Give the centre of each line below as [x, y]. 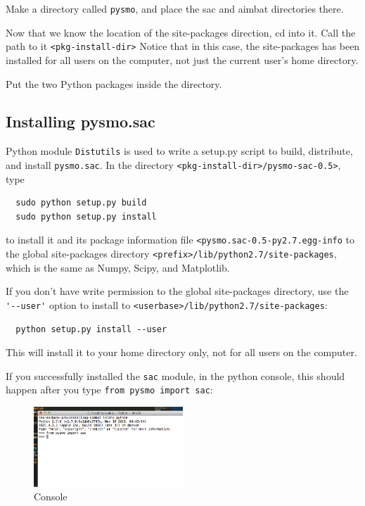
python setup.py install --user [91, 329]
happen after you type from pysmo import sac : [109, 390]
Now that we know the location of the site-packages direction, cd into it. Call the [181, 32]
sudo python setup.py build [81, 203]
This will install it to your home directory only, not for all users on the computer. [181, 352]
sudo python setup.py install [86, 216]
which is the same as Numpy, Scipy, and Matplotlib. [118, 267]
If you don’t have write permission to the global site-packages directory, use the [177, 291]
